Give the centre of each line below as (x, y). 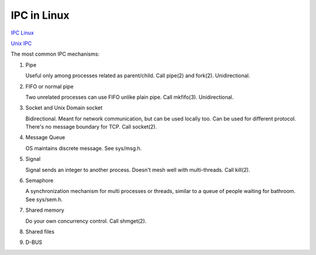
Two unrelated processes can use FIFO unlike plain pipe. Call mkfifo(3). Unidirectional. (130, 97)
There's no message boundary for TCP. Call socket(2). (91, 127)
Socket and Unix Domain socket (64, 108)
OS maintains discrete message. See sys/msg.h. (84, 148)
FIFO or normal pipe (49, 86)
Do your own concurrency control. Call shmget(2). (86, 221)
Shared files (40, 232)
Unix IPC (21, 43)
